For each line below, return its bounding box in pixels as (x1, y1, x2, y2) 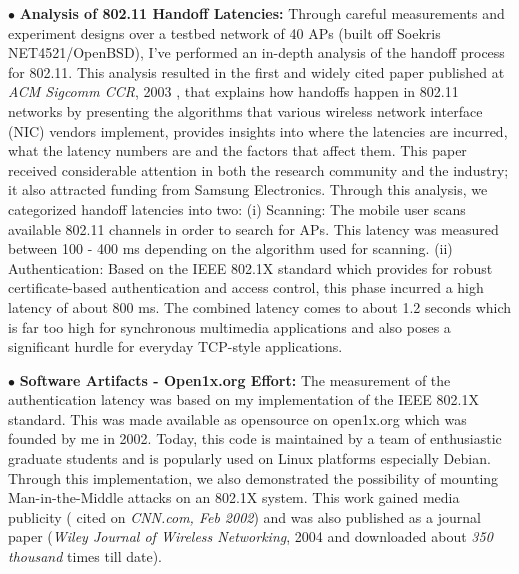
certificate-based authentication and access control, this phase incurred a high (8, 277, 484, 298)
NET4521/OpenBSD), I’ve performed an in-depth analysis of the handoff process (8, 42, 505, 63)
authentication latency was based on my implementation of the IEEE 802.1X (8, 389, 479, 410)
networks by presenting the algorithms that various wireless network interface (8, 100, 483, 121)
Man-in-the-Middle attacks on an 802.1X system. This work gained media (8, 487, 460, 508)
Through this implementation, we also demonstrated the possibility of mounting (8, 467, 499, 488)
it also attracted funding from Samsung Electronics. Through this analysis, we (8, 179, 488, 200)
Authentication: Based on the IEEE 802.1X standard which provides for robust (8, 257, 493, 278)
